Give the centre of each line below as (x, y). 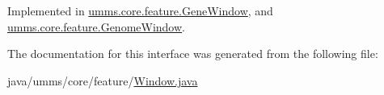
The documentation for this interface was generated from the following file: (193, 54)
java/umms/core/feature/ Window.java (103, 80)
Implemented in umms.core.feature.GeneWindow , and (140, 10)
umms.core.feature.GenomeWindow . (96, 26)
